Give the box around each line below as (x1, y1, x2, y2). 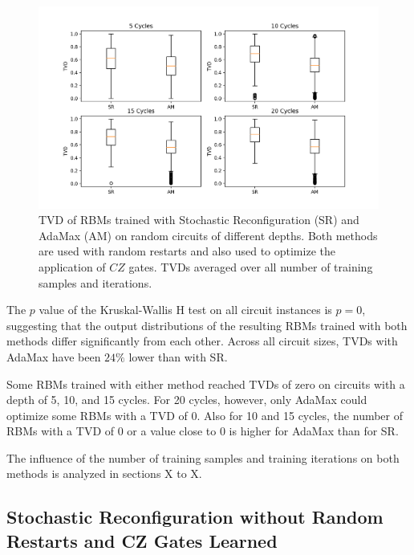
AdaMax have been (6, 348, 101, 365)
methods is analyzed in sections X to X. (6, 465, 202, 482)
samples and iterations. (39, 274, 152, 291)
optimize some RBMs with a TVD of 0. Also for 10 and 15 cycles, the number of (6, 406, 404, 423)
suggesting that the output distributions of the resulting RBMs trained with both (6, 316, 408, 333)
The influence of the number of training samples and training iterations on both (6, 449, 400, 466)
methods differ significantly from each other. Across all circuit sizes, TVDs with (6, 333, 398, 349)
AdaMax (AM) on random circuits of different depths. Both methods (39, 226, 378, 243)
